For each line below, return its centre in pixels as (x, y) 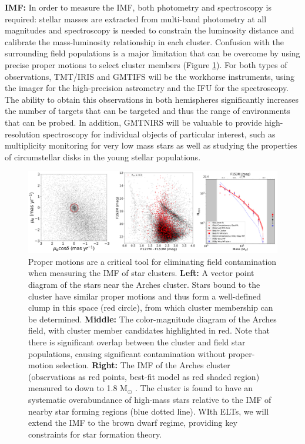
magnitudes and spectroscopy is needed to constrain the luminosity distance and (150, 30)
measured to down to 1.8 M (78, 388)
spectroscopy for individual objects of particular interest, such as (159, 134)
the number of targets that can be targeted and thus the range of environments (148, 111)
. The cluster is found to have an (194, 388)
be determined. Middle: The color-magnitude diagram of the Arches (152, 319)
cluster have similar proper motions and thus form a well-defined (145, 296)
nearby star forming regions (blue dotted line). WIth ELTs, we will (149, 411)
